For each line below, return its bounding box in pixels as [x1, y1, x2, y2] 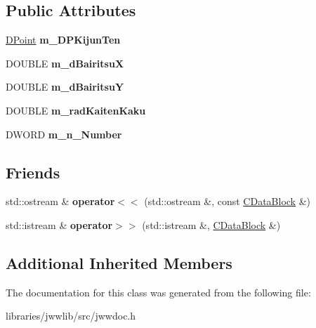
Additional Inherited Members [6, 251, 232, 273]
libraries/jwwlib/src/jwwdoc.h [6, 308, 136, 323]
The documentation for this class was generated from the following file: [6, 284, 311, 299]
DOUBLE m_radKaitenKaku [6, 103, 146, 117]
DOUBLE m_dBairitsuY [6, 79, 124, 94]
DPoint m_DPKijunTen [6, 32, 121, 47]
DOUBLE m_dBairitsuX [6, 55, 124, 70]
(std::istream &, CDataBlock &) [142, 217, 281, 232]
